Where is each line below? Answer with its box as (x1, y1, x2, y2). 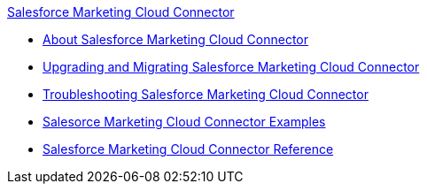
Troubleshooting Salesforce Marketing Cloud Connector (43, 87, 369, 102)
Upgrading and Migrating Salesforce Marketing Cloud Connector (43, 59, 420, 74)
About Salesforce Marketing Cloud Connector (43, 32, 309, 47)
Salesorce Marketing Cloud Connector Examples (43, 114, 326, 129)
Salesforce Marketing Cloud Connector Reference (43, 141, 334, 157)
